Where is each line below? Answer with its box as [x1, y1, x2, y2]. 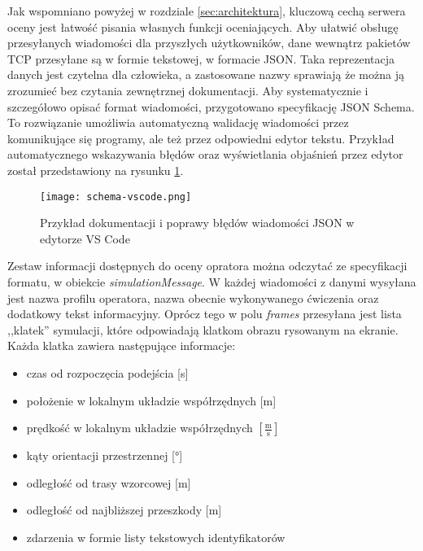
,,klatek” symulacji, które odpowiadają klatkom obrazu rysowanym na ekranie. [7, 321, 399, 338]
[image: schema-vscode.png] [40, 190, 192, 203]
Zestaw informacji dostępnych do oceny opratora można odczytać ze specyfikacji [7, 257, 408, 274]
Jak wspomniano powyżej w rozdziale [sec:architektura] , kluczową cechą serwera [7, 2, 406, 19]
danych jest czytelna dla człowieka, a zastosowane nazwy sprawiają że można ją [7, 66, 404, 83]
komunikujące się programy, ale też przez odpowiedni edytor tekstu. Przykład [7, 129, 395, 146]
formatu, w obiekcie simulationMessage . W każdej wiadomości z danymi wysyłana [7, 273, 416, 290]
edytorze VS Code [40, 230, 130, 247]
